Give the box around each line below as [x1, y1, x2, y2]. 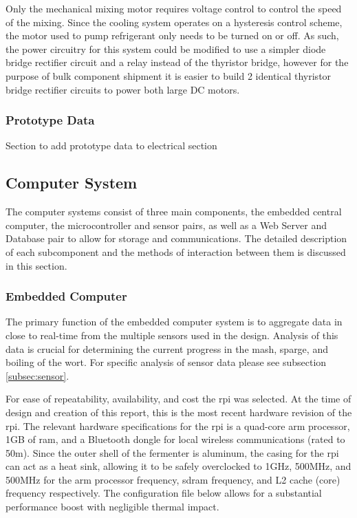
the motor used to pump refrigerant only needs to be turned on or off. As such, [6, 28, 339, 43]
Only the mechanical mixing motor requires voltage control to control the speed [6, 1, 342, 15]
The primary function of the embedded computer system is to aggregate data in [6, 314, 343, 329]
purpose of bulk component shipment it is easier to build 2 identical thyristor [6, 68, 332, 83]
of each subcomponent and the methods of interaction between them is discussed [6, 244, 346, 259]
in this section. [6, 258, 67, 272]
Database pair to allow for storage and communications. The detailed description [6, 231, 347, 246]
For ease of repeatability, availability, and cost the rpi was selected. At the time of [6, 391, 351, 406]
